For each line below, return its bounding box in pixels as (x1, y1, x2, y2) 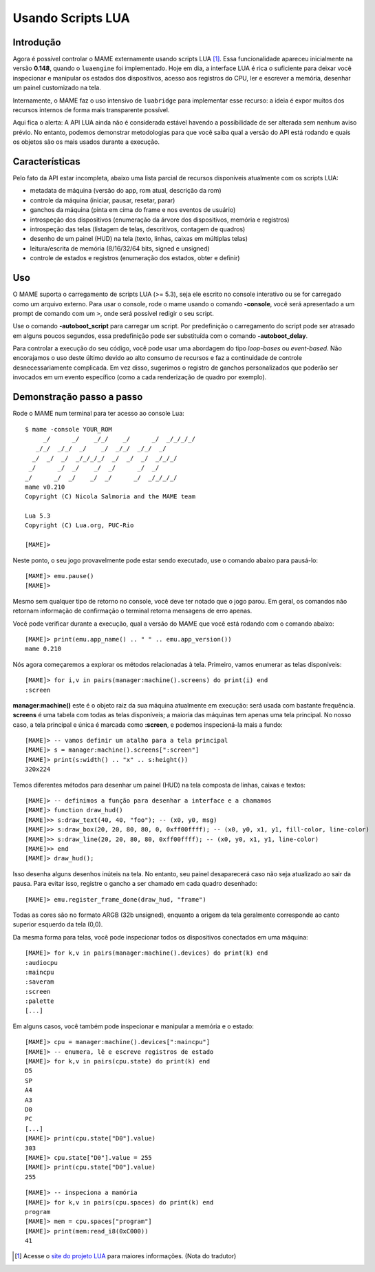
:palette (25, 997, 54, 1005)
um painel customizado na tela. (12, 83, 101, 92)
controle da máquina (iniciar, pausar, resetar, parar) (30, 196, 175, 204)
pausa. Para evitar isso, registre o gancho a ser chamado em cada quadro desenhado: (12, 880, 258, 888)
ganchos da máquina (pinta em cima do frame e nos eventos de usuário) (30, 206, 236, 214)
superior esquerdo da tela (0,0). (12, 920, 103, 929)
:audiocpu (25, 959, 58, 966)
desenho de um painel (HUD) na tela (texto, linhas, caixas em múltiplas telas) (30, 235, 248, 243)
